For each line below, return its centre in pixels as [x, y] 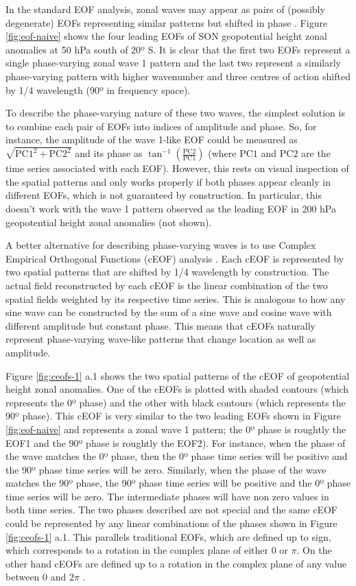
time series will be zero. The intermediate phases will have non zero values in [167, 496]
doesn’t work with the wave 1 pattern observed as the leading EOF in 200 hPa [171, 208]
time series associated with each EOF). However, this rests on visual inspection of [177, 168]
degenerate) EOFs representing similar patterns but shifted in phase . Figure [167, 22]
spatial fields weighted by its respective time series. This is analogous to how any [176, 298]
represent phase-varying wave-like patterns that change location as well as [161, 339]
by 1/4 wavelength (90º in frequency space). [98, 89]
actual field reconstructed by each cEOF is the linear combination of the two [167, 285]
